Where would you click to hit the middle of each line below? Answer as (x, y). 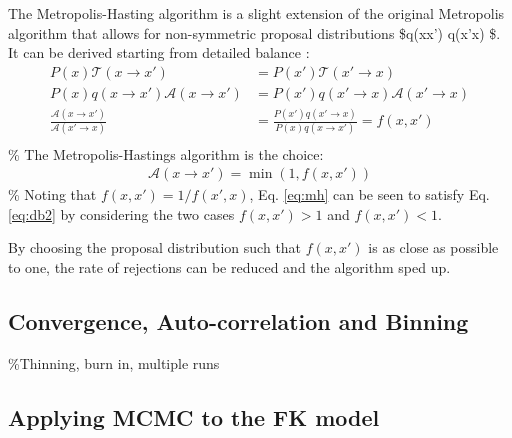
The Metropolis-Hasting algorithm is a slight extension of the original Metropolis (256, 13)
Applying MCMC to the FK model (194, 416)
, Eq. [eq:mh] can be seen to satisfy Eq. (369, 194)
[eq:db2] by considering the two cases (121, 213)
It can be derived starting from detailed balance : (159, 52)
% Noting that (52, 194)
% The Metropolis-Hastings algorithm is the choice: (166, 153)
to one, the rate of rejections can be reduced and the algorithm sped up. (229, 266)
